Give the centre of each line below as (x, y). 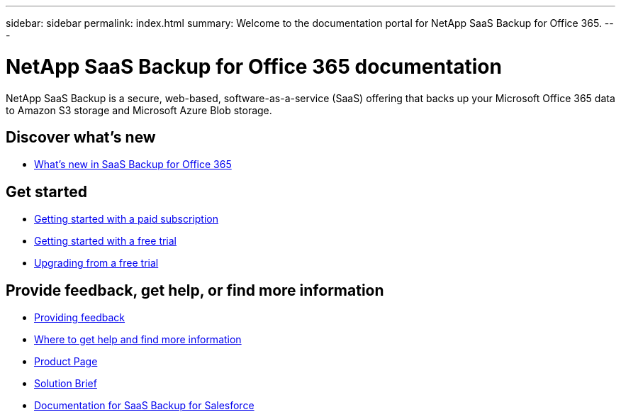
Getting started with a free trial (106, 241)
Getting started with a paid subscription (127, 219)
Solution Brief (66, 384)
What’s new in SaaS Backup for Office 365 (133, 165)
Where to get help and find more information (138, 340)
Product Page (66, 362)
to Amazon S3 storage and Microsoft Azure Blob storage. (139, 110)
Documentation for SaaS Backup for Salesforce (144, 406)
